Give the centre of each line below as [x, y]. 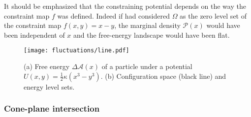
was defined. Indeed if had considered [113, 15]
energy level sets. [49, 86]
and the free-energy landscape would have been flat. [152, 35]
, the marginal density [147, 25]
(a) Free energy [47, 66]
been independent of [34, 35]
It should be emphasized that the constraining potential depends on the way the [125, 6]
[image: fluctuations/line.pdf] [77, 51]
